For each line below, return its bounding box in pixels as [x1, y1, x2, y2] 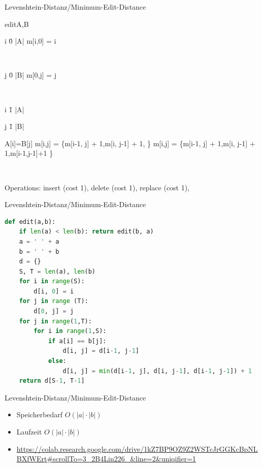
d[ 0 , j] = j [34, 308, 74, 315]
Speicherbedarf [16, 409, 63, 420]
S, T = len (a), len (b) [19, 268, 96, 275]
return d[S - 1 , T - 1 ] [19, 377, 85, 385]
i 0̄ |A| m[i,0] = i [5, 36, 56, 46]
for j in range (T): [19, 297, 88, 305]
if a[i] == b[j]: [48, 337, 107, 345]
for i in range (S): [19, 278, 85, 285]
